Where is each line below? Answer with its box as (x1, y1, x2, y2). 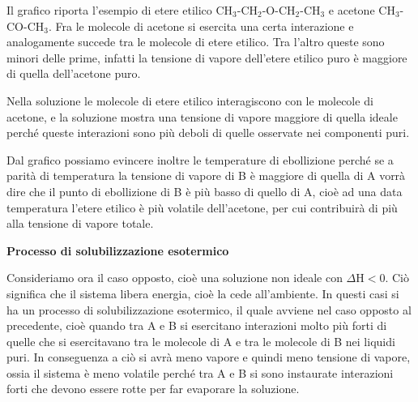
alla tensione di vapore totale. (6, 215, 154, 232)
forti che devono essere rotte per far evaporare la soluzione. (6, 380, 300, 397)
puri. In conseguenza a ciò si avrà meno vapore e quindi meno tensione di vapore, (6, 349, 411, 366)
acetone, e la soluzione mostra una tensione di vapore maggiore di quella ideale (6, 108, 398, 125)
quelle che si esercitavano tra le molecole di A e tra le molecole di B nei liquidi (6, 332, 395, 349)
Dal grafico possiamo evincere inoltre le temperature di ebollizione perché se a (6, 151, 394, 168)
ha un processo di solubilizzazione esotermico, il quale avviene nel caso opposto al (6, 301, 412, 318)
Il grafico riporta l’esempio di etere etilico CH (6, 2, 233, 18)
